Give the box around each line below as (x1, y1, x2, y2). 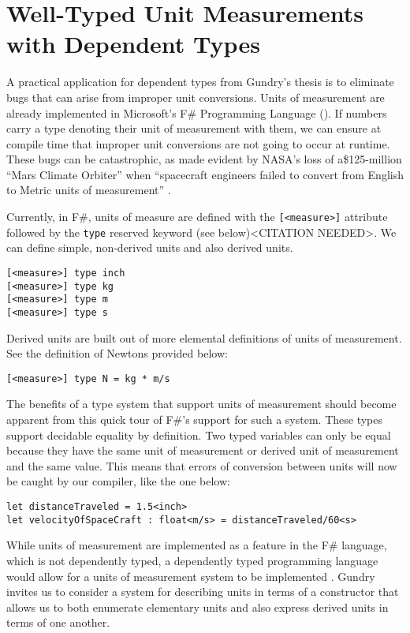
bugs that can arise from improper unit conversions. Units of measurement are (6, 88, 385, 105)
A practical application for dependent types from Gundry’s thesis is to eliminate (6, 73, 394, 90)
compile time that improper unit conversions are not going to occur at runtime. (6, 135, 390, 152)
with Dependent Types (6, 28, 260, 60)
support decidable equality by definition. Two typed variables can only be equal (6, 426, 391, 443)
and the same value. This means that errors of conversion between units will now (6, 457, 397, 474)
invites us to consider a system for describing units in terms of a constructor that (6, 583, 399, 600)
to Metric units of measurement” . (6, 182, 171, 198)
